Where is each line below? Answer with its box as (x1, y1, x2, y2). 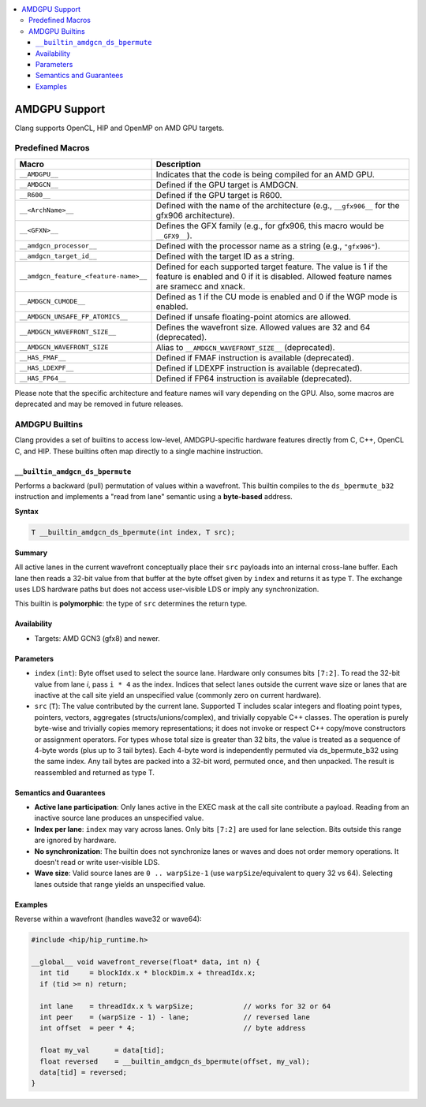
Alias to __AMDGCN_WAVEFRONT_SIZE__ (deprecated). (155, 341, 335, 352)
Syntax (14, 506, 39, 516)
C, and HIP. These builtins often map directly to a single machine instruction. (14, 446, 263, 456)
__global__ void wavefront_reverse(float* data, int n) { (31, 957, 260, 966)
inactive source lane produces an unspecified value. (34, 813, 204, 823)
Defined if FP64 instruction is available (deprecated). (155, 373, 353, 384)
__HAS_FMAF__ (19, 353, 66, 362)
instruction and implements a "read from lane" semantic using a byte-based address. (14, 492, 293, 501)
